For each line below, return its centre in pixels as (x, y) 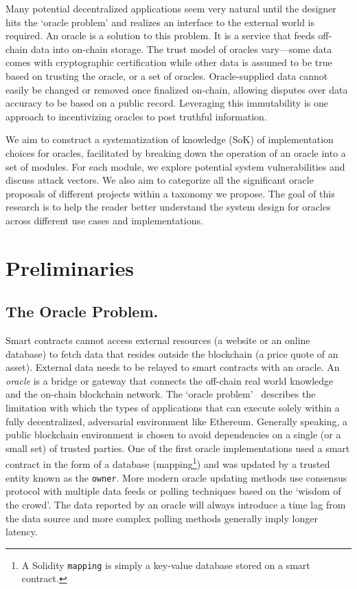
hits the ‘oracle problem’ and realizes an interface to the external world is (160, 22)
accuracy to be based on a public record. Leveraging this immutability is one (167, 103)
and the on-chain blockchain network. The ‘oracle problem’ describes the (161, 394)
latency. (22, 532)
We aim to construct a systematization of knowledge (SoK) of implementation (170, 139)
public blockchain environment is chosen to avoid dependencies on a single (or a (173, 435)
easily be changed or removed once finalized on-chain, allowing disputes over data (177, 89)
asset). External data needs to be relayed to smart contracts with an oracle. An (173, 367)
